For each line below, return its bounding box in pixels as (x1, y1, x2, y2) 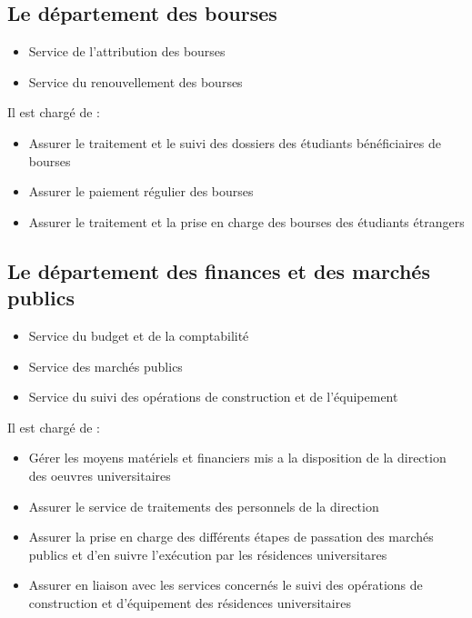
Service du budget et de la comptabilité (28, 325, 249, 344)
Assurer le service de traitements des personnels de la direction (28, 496, 379, 515)
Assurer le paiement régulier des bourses (28, 182, 254, 201)
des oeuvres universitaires (28, 465, 171, 484)
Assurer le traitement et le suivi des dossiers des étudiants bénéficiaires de (28, 133, 441, 152)
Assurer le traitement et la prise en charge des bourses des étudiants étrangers (28, 212, 465, 231)
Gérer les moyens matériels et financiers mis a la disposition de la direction (28, 448, 447, 467)
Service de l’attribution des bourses (28, 42, 226, 61)
